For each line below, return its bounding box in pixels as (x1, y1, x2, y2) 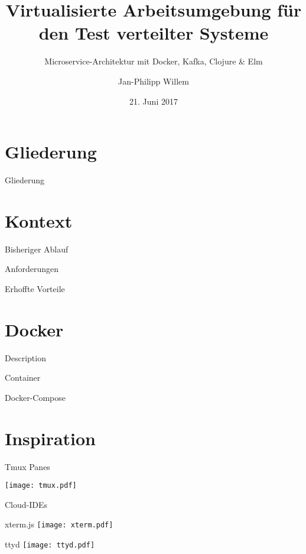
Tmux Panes (5, 460, 50, 472)
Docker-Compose (5, 391, 66, 403)
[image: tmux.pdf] (5, 481, 77, 490)
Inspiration (5, 426, 96, 450)
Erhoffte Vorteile (5, 282, 65, 294)
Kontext (5, 208, 73, 232)
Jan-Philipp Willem (118, 74, 189, 87)
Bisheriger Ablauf (5, 242, 69, 255)
